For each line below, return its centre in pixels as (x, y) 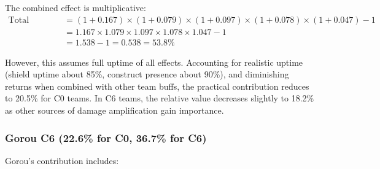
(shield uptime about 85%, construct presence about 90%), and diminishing (147, 74)
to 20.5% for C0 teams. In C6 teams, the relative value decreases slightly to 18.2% (160, 98)
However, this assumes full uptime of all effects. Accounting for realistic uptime (154, 62)
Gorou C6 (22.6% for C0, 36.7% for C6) (106, 137)
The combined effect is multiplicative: (76, 7)
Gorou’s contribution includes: (62, 160)
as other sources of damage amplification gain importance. (114, 110)
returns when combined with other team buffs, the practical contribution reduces (157, 86)
